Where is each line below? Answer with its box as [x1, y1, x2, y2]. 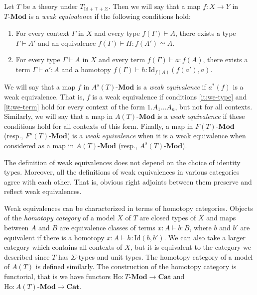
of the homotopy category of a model [4, 212, 115, 223]
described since [4, 251, 50, 262]
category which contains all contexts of [4, 242, 123, 252]
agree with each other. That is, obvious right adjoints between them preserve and [4, 176, 252, 187]
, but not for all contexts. [175, 101, 253, 111]
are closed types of [139, 212, 196, 223]
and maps [206, 212, 236, 223]
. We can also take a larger [164, 232, 246, 242]
